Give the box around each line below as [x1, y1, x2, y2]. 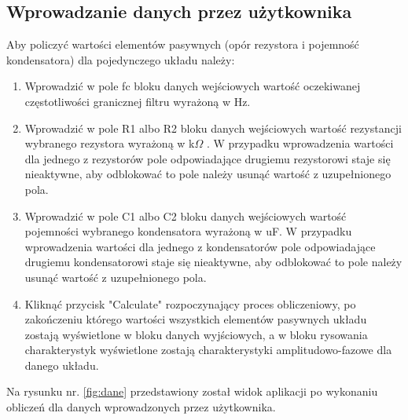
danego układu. [24, 356, 99, 373]
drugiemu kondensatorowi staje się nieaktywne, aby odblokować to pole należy [24, 254, 402, 270]
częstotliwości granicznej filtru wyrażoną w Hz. [24, 93, 251, 109]
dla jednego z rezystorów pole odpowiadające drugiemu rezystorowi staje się [24, 150, 391, 166]
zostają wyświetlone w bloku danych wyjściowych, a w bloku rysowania [24, 326, 368, 342]
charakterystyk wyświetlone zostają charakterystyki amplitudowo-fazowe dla [24, 341, 392, 358]
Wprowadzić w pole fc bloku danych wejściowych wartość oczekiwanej [24, 78, 361, 94]
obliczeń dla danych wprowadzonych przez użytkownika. [6, 399, 276, 415]
